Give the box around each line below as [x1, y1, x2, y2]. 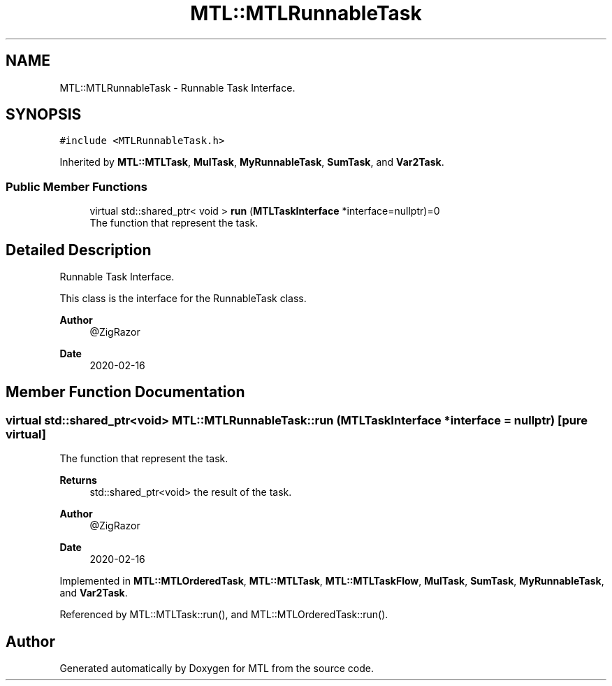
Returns [59, 474, 97, 487]
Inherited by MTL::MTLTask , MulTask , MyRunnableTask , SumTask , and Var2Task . [59, 156, 444, 169]
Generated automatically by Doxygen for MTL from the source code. [59, 662, 374, 675]
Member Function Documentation [6, 383, 245, 401]
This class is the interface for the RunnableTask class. [59, 292, 307, 305]
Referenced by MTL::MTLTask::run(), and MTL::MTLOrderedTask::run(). [59, 608, 388, 621]
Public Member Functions [6, 179, 147, 194]
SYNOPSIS [6, 106, 82, 124]
